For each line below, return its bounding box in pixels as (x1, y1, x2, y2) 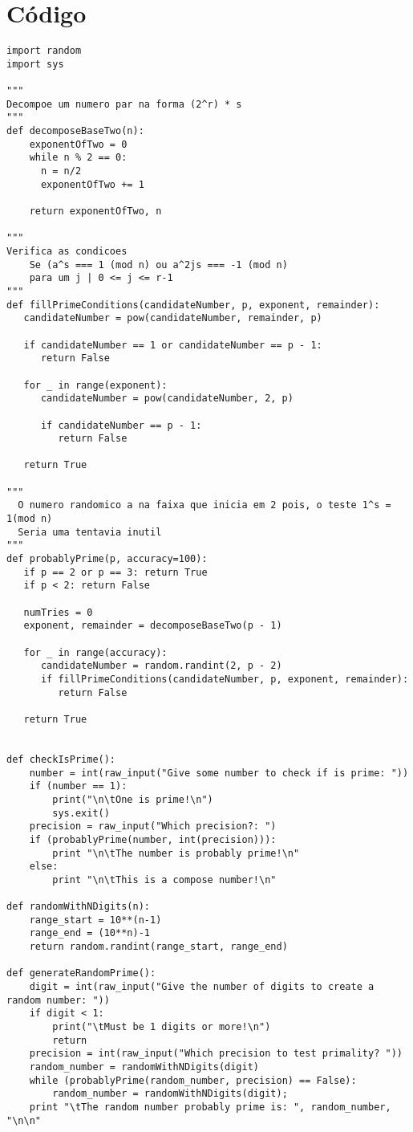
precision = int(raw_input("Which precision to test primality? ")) (29, 1048, 403, 1060)
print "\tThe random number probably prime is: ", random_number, (29, 1101, 391, 1113)
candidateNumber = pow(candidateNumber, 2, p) (40, 393, 294, 405)
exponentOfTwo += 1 (40, 178, 144, 190)
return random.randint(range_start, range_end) (29, 941, 288, 953)
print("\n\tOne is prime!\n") (52, 793, 213, 805)
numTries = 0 (23, 606, 93, 618)
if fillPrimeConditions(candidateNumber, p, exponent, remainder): (40, 673, 409, 685)
